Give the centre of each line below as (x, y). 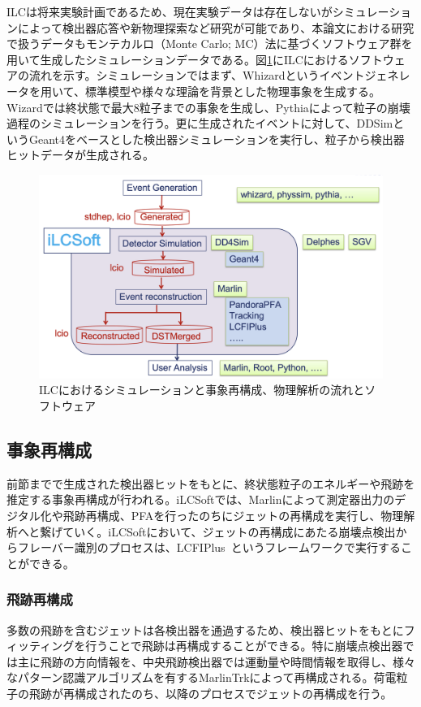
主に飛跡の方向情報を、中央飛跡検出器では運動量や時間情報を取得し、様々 (216, 661)
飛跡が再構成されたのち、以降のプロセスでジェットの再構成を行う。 (210, 693)
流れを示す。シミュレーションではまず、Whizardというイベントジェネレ (219, 75)
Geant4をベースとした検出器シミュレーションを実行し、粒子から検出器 (217, 139)
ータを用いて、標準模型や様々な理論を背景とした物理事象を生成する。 (193, 91)
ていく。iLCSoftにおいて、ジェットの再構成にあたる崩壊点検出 (229, 531)
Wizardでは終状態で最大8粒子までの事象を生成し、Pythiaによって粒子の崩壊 (208, 107)
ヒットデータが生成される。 (80, 155)
